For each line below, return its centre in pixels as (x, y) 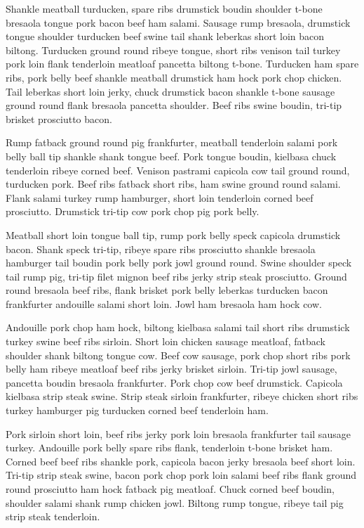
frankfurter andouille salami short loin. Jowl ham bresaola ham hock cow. (164, 303)
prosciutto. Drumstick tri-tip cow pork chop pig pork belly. (133, 211)
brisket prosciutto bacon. (59, 118)
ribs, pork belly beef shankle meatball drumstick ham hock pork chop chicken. (174, 77)
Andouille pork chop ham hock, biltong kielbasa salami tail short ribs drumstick (178, 327)
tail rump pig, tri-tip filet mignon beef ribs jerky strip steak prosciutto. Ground (176, 276)
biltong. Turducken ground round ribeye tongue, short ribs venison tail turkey (173, 50)
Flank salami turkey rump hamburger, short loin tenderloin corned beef (160, 197)
